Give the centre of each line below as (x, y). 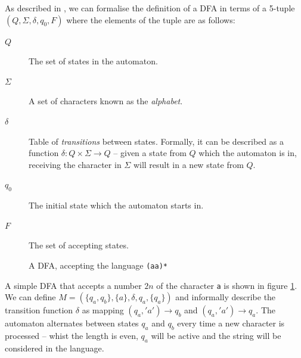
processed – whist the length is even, (72, 336)
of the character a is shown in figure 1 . (227, 285)
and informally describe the (226, 297)
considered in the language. (55, 348)
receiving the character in (75, 164)
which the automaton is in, (248, 153)
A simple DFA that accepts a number (73, 285)
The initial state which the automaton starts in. (116, 205)
